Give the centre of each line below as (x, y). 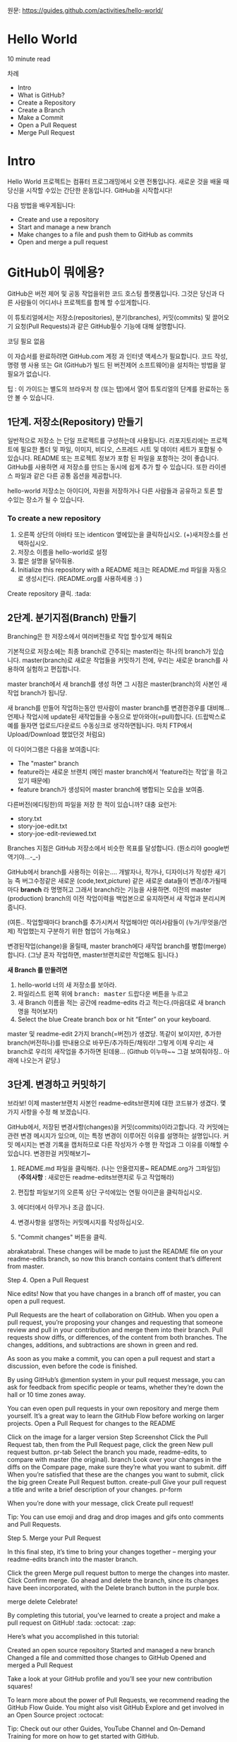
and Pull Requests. (34, 1524)
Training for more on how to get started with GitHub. (83, 1736)
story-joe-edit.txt (42, 826)
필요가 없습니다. (29, 373)
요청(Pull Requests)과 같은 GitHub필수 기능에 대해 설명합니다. (100, 326)
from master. (26, 1266)
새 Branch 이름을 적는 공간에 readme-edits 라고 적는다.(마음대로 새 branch (121, 1002)
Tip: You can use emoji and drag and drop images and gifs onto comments (116, 1517)
